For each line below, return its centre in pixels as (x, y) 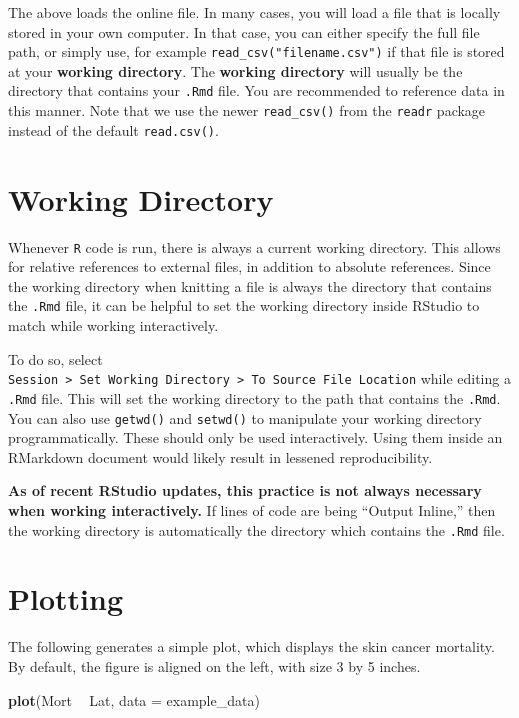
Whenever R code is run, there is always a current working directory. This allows (254, 246)
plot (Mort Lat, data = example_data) (134, 699)
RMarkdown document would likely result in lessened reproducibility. (220, 456)
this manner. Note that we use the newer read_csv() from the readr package (247, 110)
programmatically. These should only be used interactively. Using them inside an (255, 437)
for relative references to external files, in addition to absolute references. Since (249, 266)
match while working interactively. (113, 325)
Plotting (65, 598)
